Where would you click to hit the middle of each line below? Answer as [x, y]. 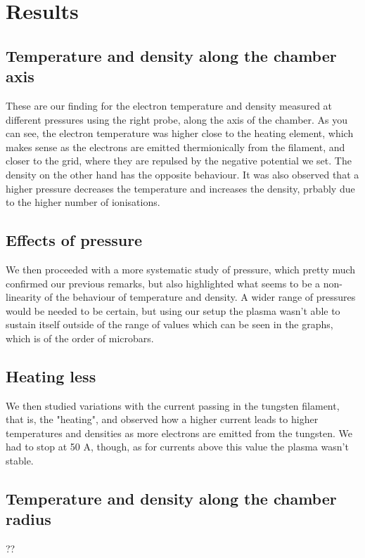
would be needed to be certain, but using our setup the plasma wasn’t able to [173, 310]
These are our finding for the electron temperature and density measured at [169, 105]
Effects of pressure [74, 240]
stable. [20, 461]
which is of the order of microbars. [80, 338]
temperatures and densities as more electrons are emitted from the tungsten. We [179, 433]
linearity [24, 297]
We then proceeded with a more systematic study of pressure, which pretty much [181, 269]
